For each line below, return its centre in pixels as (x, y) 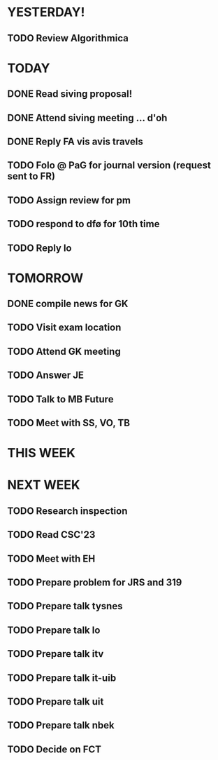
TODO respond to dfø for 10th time (83, 224)
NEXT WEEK (44, 485)
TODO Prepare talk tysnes (65, 606)
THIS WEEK (41, 453)
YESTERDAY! (46, 12)
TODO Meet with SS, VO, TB (69, 423)
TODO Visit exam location (64, 328)
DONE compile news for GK (68, 304)
